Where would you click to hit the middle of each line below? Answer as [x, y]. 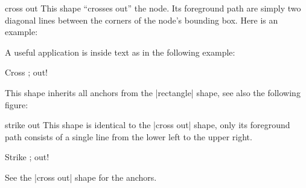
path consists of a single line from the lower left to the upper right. [129, 136]
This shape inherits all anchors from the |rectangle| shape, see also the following [153, 92]
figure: [17, 104]
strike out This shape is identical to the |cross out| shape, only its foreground [148, 125]
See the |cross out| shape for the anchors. [81, 177]
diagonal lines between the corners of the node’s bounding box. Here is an [142, 20]
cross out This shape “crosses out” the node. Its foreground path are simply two [153, 8]
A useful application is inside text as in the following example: [120, 52]
